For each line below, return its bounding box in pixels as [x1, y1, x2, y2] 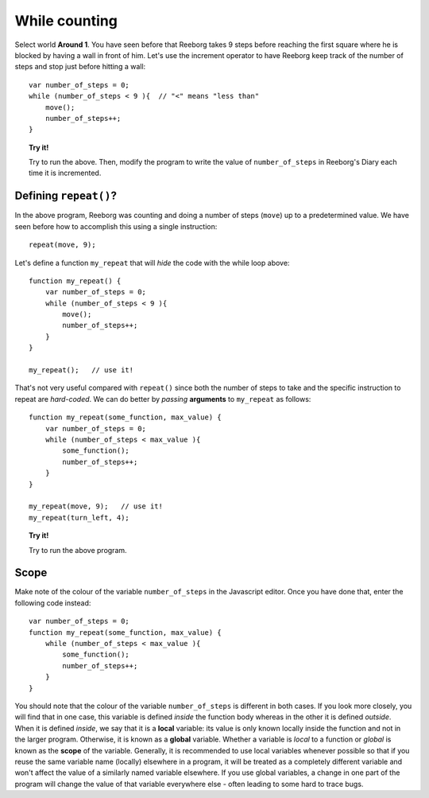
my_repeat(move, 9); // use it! [29, 502, 163, 511]
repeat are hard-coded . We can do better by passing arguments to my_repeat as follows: [14, 394, 311, 403]
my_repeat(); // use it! [29, 366, 134, 375]
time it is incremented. [29, 168, 102, 178]
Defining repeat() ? [14, 189, 117, 203]
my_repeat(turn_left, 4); [29, 513, 130, 522]
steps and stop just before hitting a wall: [14, 62, 146, 72]
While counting [14, 12, 118, 29]
